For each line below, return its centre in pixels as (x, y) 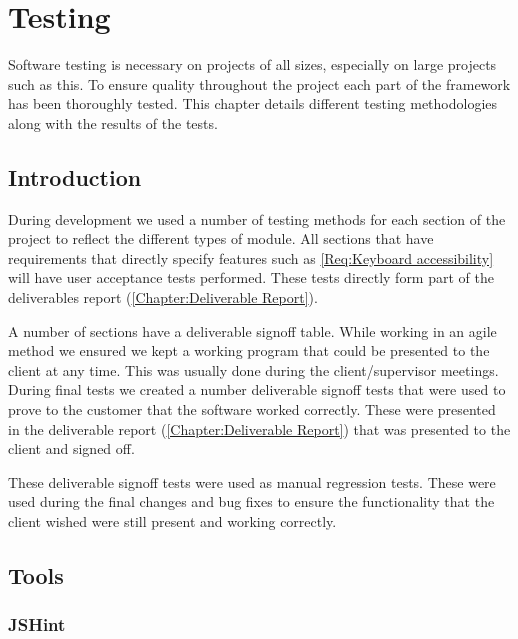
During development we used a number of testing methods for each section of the (257, 218)
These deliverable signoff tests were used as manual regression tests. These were (252, 481)
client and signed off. (71, 448)
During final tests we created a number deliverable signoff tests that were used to (257, 389)
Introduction (75, 176)
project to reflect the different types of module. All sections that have (221, 238)
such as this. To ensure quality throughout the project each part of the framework (259, 83)
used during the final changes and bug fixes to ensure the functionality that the (251, 501)
